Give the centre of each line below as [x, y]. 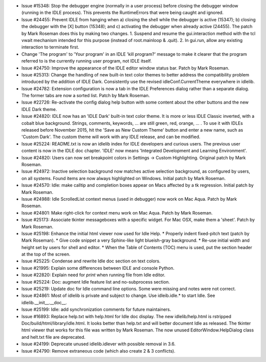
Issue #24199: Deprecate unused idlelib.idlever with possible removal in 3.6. [99, 344]
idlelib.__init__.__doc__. [44, 302]
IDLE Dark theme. [39, 109]
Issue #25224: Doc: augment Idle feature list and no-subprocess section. [96, 282]
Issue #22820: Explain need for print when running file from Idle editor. [93, 275]
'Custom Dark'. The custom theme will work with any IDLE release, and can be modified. [111, 137]
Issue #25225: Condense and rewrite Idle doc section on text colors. [91, 261]
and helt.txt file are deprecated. [53, 337]
